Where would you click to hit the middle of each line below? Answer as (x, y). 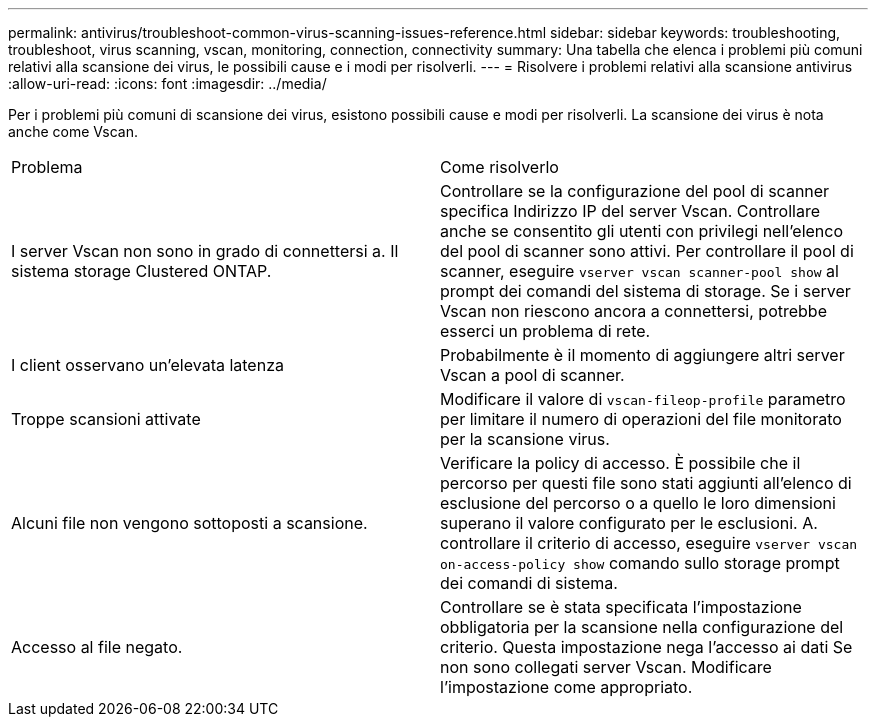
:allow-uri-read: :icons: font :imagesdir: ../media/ (167, 83)
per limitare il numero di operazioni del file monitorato (641, 419)
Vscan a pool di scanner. (532, 375)
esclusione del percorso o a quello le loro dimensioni (638, 503)
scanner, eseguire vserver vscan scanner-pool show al (639, 271)
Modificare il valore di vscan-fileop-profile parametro (643, 399)
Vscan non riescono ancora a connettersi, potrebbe (633, 311)
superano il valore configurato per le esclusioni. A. (629, 523)
